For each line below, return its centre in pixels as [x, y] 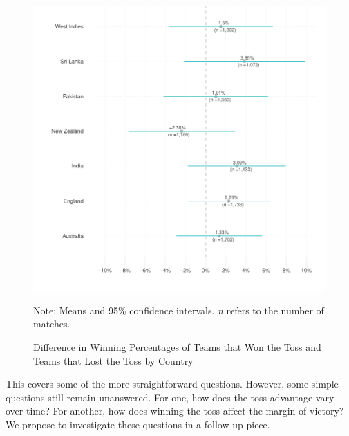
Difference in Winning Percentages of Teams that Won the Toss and [177, 347]
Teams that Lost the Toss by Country [113, 360]
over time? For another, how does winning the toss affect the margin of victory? [175, 411]
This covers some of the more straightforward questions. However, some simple [172, 384]
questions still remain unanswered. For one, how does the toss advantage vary [170, 397]
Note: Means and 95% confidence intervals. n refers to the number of [179, 310]
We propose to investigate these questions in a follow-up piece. [138, 424]
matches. [52, 324]
